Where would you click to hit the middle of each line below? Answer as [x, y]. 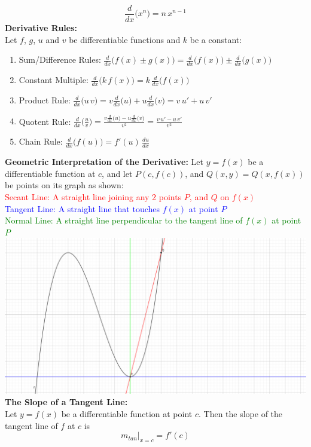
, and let [117, 173]
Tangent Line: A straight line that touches [82, 208]
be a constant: [216, 39]
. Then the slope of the [240, 413]
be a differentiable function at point [127, 413]
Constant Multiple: [54, 80]
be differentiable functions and [125, 39]
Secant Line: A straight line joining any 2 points [93, 197]
